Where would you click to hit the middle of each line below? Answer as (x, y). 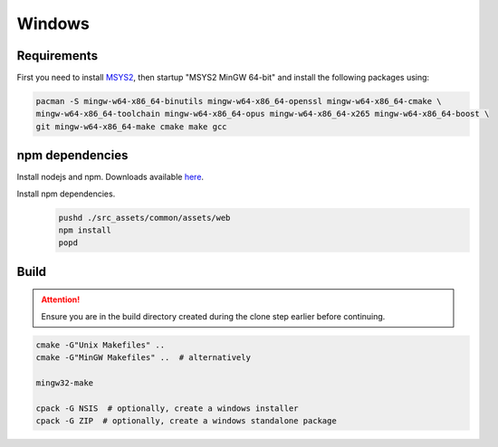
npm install (85, 230)
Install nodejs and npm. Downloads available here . (110, 177)
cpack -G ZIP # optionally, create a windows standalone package (186, 421)
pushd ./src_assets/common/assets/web (144, 218)
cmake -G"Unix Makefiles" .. (101, 345)
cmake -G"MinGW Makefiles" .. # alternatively (143, 358)
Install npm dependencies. (66, 194)
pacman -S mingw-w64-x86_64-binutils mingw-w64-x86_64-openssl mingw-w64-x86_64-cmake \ (239, 101)
